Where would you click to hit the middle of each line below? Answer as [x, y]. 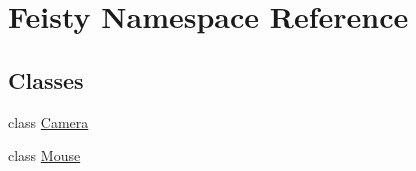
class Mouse [44, 155]
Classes [46, 79]
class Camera [48, 121]
